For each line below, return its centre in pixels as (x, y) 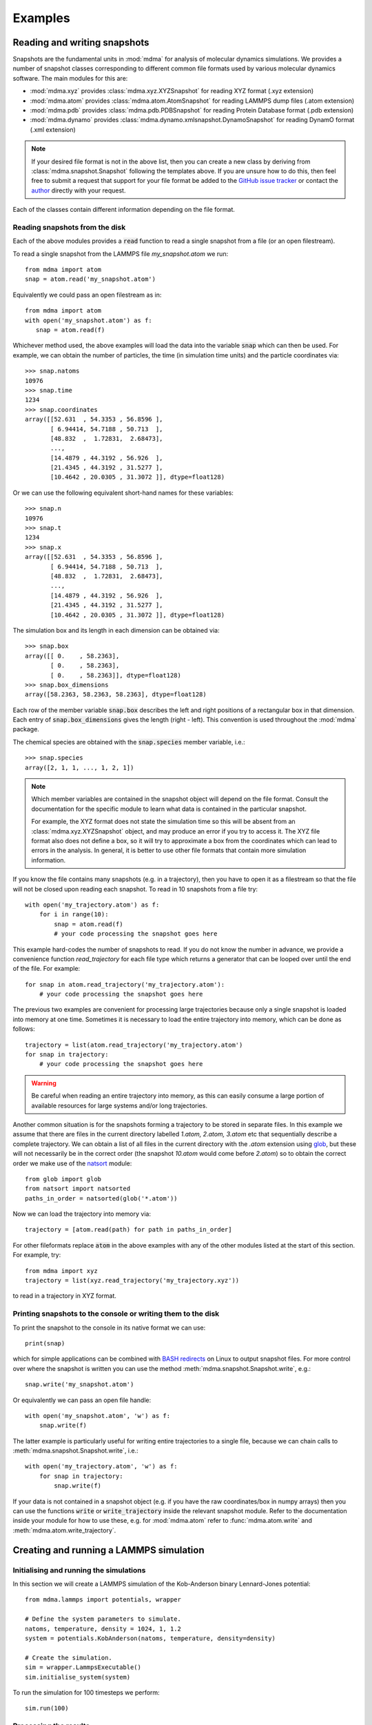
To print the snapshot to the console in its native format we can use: (109, 1328)
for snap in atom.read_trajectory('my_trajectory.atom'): (125, 984)
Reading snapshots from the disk (69, 227)
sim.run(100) (47, 1708)
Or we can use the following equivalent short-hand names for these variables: (123, 493)
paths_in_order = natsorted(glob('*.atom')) (102, 1198)
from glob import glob (63, 1179)
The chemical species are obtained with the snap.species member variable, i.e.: (129, 742)
